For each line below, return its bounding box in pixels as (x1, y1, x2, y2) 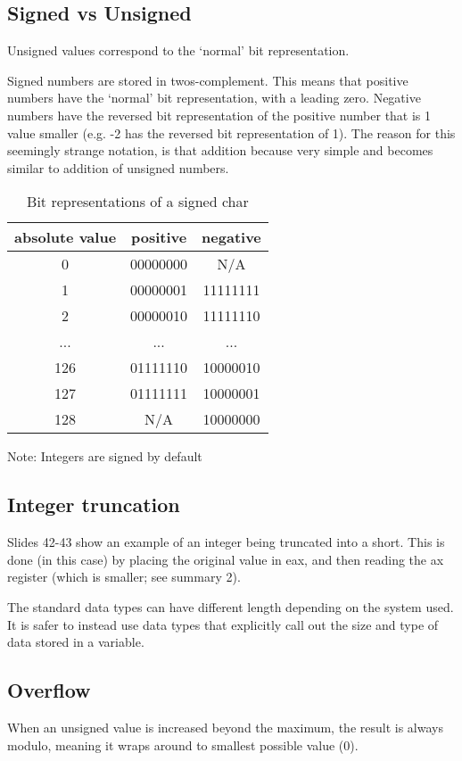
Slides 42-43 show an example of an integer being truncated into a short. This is (7, 533, 445, 551)
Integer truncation (7, 491, 180, 518)
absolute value (14, 227, 117, 248)
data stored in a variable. (7, 633, 144, 651)
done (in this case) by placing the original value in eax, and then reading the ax (7, 550, 444, 568)
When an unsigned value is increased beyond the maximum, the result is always (7, 717, 443, 736)
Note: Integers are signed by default (7, 447, 202, 466)
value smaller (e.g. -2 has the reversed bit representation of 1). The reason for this (7, 123, 456, 142)
